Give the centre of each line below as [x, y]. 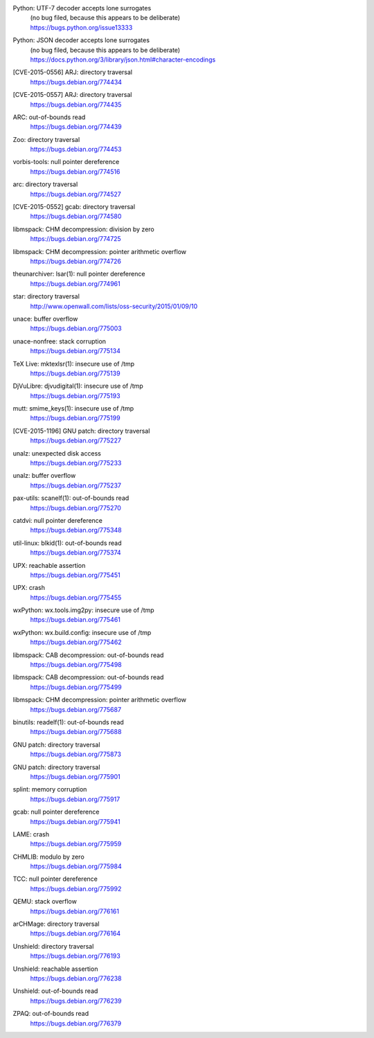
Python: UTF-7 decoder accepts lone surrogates [82, 8]
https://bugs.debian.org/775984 [76, 866]
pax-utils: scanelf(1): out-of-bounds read [71, 498]
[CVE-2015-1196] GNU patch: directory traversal [81, 431]
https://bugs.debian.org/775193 [75, 395]
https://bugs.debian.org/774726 [75, 261]
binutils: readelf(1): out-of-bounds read [68, 722]
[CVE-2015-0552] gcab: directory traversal [74, 207]
